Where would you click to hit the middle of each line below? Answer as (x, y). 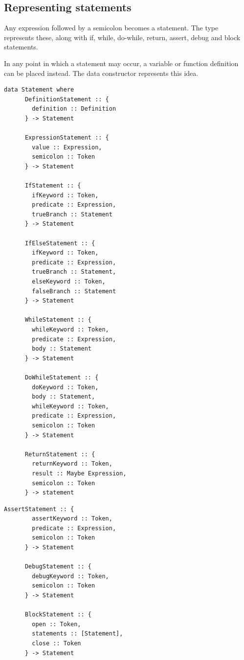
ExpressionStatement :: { (67, 138)
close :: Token (56, 644)
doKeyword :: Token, (65, 387)
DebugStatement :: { (58, 567)
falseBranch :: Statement (74, 291)
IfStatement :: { (53, 186)
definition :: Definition (74, 109)
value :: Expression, (67, 147)
